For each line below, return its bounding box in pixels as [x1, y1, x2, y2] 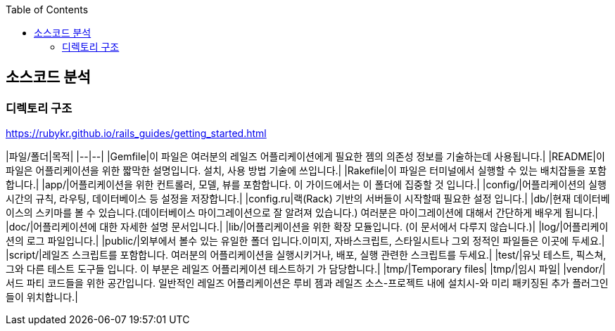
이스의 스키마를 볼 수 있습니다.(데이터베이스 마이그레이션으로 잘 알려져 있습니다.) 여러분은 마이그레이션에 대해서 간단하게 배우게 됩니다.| [6, 207, 599, 219]
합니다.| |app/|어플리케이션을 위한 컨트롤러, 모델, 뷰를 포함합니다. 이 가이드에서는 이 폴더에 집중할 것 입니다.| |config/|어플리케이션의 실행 [6, 179, 607, 191]
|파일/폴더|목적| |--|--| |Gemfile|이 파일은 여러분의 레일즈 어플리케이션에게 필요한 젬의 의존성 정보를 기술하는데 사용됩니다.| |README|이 [6, 150, 605, 163]
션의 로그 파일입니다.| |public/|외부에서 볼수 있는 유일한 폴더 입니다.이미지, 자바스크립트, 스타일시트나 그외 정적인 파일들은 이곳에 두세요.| [6, 235, 605, 247]
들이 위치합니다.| [6, 291, 78, 304]
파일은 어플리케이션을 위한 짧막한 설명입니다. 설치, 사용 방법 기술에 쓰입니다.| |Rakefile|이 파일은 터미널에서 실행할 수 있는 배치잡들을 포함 [6, 164, 607, 177]
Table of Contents [6, 4, 89, 15]
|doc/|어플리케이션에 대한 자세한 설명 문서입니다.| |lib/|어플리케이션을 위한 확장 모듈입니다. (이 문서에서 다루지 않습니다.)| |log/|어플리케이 [6, 221, 609, 233]
